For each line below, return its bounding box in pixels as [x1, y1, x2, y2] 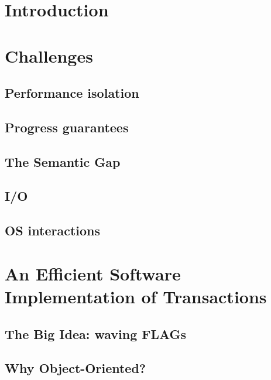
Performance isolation [5, 84, 139, 102]
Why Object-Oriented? [5, 359, 146, 377]
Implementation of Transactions [5, 285, 267, 309]
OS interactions [5, 221, 101, 239]
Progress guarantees [5, 118, 129, 136]
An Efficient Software [5, 261, 181, 285]
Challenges [5, 43, 93, 67]
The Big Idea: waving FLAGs [5, 324, 187, 343]
